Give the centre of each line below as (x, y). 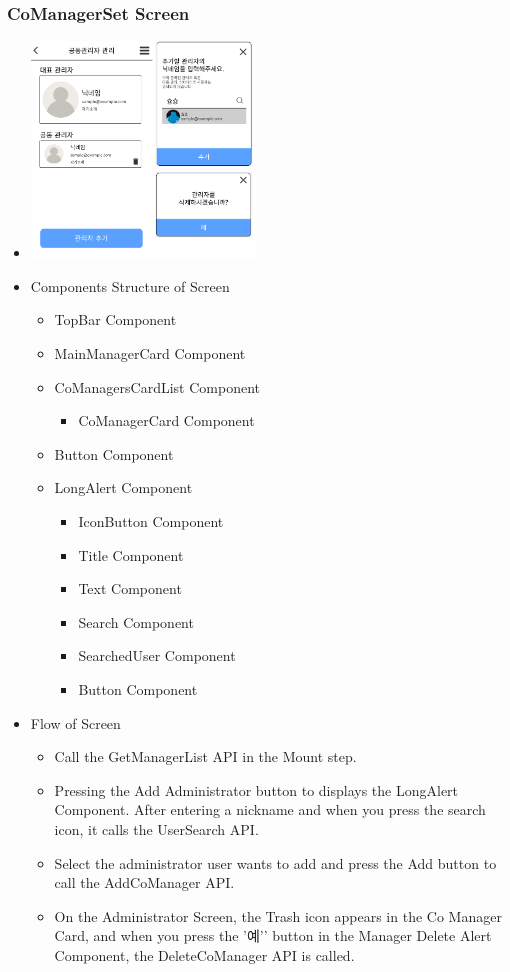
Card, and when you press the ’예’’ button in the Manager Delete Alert (273, 935)
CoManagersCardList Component (157, 386)
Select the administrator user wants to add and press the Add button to (275, 862)
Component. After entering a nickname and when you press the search (270, 809)
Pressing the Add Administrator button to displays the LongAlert (256, 789)
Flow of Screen (75, 722)
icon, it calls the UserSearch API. (156, 828)
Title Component (131, 554)
